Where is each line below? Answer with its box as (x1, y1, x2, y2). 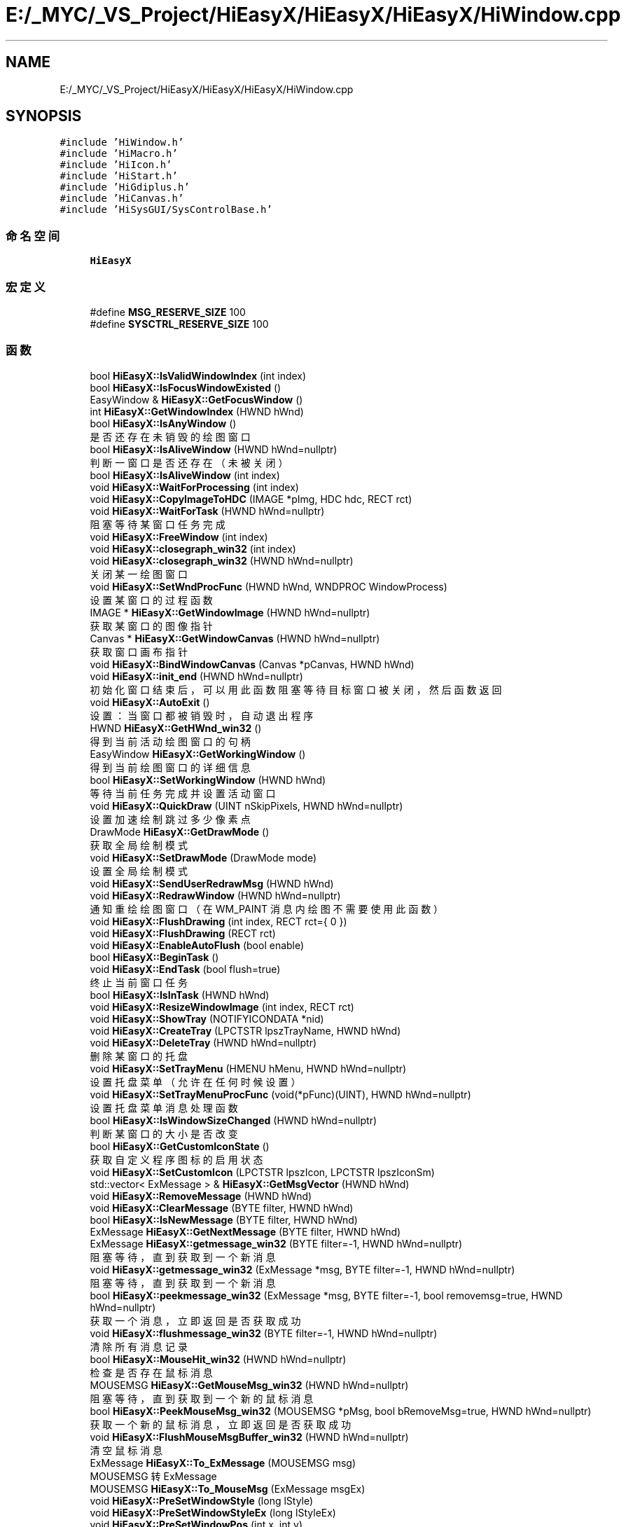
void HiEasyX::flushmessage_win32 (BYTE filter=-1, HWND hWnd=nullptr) (90, 1327, 438, 1339)
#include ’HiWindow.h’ (60, 137, 184, 148)
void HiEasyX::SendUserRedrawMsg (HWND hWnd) (90, 877, 334, 890)
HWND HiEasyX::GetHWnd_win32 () (90, 721, 262, 734)
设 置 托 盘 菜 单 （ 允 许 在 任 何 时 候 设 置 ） (90, 1075, 301, 1088)
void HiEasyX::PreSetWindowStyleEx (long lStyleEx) (90, 1506, 336, 1519)
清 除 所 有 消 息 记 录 (90, 1340, 188, 1353)
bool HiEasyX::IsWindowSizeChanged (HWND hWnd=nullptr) (90, 1114, 377, 1126)
